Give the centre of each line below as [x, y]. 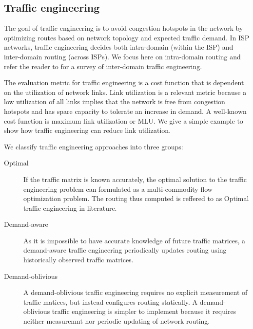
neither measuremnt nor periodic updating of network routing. [117, 321]
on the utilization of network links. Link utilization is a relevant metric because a [125, 92]
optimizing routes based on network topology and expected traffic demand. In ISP [127, 37]
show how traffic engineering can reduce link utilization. [88, 130]
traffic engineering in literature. [70, 208]
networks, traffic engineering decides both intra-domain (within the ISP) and [119, 47]
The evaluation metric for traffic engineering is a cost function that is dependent [124, 82]
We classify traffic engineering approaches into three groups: [94, 146]
